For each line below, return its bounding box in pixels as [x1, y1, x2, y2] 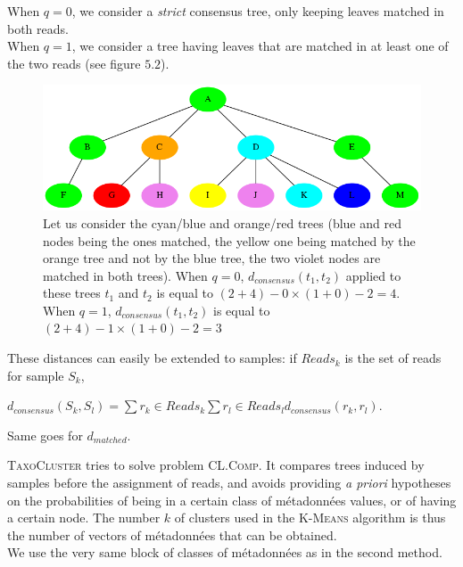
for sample [7, 366, 64, 384]
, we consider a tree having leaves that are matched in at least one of [71, 37, 449, 55]
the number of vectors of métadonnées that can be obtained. [7, 525, 337, 544]
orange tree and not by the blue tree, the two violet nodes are [43, 249, 381, 267]
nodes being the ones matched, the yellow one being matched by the [43, 231, 416, 250]
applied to [345, 266, 401, 284]
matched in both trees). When [43, 266, 208, 284]
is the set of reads [344, 349, 442, 367]
